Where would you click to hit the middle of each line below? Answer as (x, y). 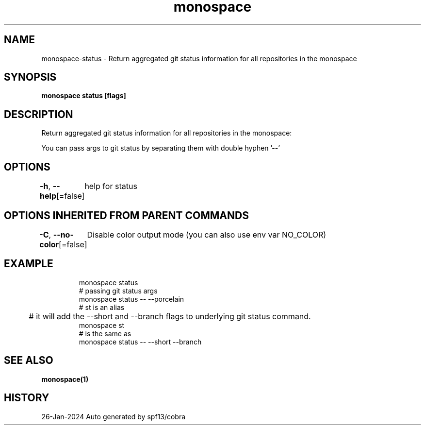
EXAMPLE (29, 264)
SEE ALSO (29, 360)
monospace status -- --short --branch (140, 342)
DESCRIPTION (39, 114)
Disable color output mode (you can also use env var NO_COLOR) (207, 234)
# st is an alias (102, 307)
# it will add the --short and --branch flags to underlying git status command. (170, 316)
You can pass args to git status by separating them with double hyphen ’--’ (161, 148)
